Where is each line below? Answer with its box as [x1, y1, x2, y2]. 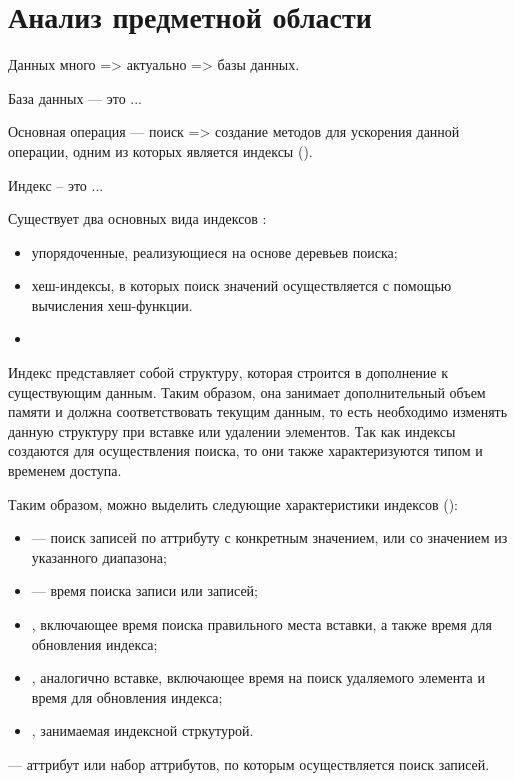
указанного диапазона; [31, 546, 167, 567]
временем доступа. [8, 460, 122, 481]
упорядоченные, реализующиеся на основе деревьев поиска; [31, 241, 398, 262]
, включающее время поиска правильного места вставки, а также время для [31, 614, 492, 634]
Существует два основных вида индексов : [8, 208, 267, 229]
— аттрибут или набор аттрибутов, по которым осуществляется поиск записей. [8, 753, 490, 774]
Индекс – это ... [8, 174, 104, 195]
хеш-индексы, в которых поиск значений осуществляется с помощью [31, 275, 452, 296]
